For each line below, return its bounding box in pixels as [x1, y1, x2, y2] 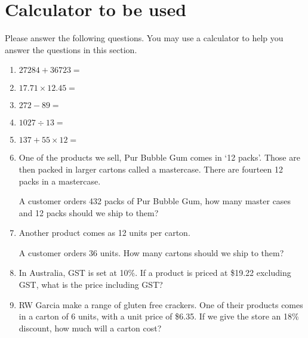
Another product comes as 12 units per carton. [19, 226, 190, 239]
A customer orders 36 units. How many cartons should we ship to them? [19, 246, 284, 259]
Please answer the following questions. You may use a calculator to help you [5, 32, 284, 44]
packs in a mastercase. [19, 174, 101, 187]
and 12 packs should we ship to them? [19, 206, 159, 219]
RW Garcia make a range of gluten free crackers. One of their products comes [19, 298, 303, 311]
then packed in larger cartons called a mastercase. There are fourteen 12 [19, 162, 284, 175]
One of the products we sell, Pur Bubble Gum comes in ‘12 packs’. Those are [19, 151, 300, 164]
